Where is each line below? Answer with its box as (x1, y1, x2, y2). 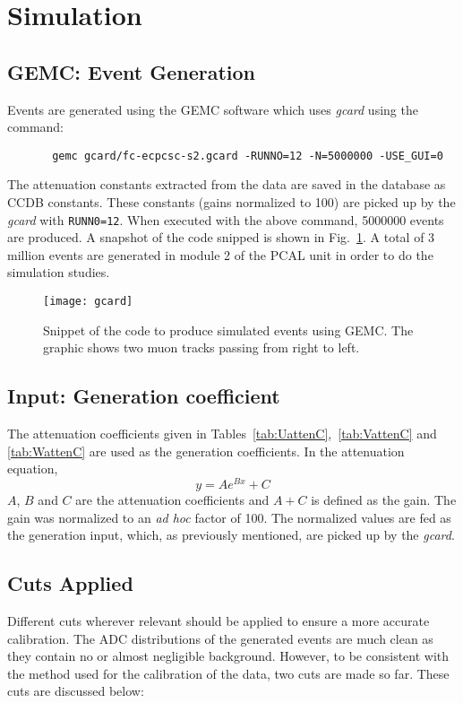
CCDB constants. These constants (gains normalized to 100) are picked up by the (7, 193, 456, 212)
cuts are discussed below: (7, 681, 144, 700)
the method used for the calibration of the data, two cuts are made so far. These (7, 664, 450, 682)
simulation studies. (7, 263, 110, 282)
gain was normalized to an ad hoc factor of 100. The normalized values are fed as (7, 508, 451, 526)
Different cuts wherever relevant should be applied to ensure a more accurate (7, 611, 430, 629)
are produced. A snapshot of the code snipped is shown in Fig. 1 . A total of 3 (7, 228, 435, 247)
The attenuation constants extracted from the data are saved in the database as (7, 175, 446, 194)
